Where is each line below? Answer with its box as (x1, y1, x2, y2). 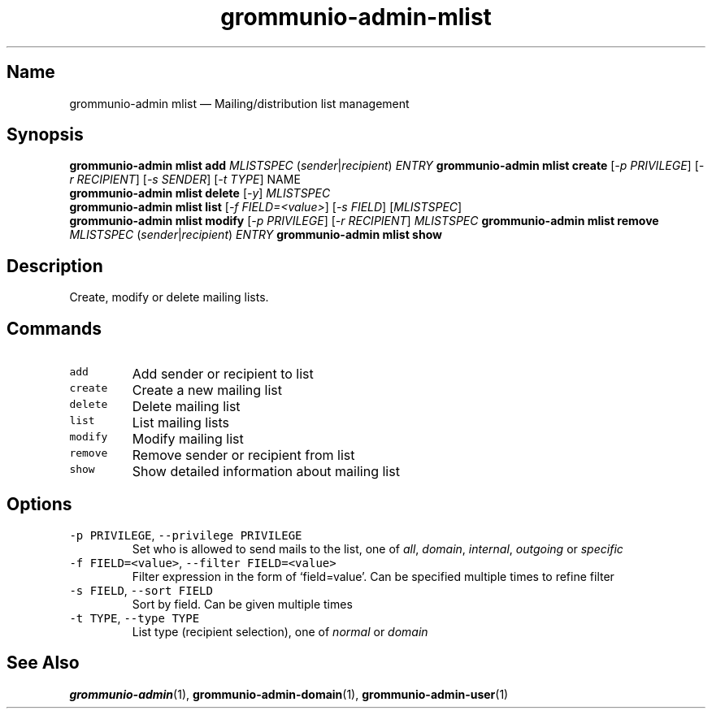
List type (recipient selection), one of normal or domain (132, 624, 428, 639)
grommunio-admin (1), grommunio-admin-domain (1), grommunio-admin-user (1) (69, 687, 509, 701)
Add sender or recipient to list (132, 366, 314, 383)
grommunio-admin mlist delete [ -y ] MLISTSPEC (69, 186, 331, 201)
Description (7, 255, 103, 276)
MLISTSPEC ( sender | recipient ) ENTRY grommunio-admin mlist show (69, 227, 442, 242)
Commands (7, 318, 102, 339)
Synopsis (7, 124, 84, 145)
